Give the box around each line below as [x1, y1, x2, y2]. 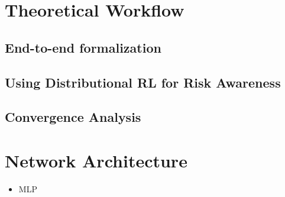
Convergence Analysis [5, 108, 141, 126]
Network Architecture [5, 148, 187, 172]
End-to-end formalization [5, 38, 161, 56]
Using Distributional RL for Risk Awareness [5, 73, 281, 91]
